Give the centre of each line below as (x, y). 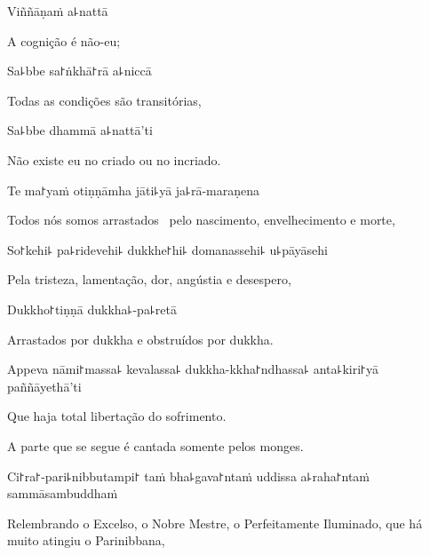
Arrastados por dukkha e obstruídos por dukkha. (140, 339)
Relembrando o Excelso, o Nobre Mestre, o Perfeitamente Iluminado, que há (215, 523)
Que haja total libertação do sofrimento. (117, 416)
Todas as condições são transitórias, (104, 100)
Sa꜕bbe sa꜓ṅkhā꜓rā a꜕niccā (80, 71)
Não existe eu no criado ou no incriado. (114, 159)
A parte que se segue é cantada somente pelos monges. (155, 445)
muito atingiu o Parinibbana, (86, 540)
